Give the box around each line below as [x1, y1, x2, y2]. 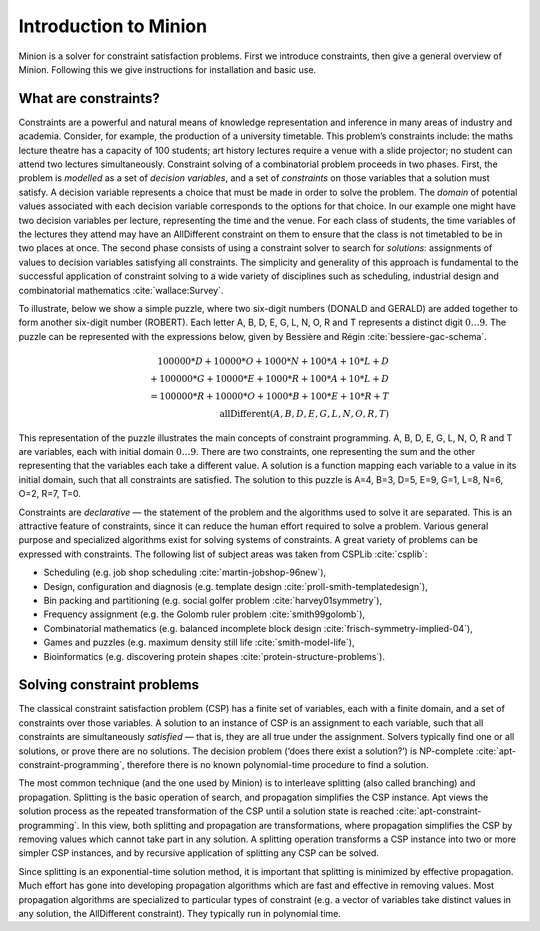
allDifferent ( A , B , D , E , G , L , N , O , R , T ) [219, 408, 390, 419]
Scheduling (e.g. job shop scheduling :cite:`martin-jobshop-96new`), [43, 566, 327, 579]
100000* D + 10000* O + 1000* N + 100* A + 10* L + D [157, 355, 390, 367]
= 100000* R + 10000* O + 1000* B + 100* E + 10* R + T [150, 390, 390, 402]
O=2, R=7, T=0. [18, 488, 82, 500]
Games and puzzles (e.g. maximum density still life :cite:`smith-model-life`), [43, 636, 355, 649]
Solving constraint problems [18, 676, 200, 694]
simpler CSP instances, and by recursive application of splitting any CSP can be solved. [18, 847, 380, 859]
